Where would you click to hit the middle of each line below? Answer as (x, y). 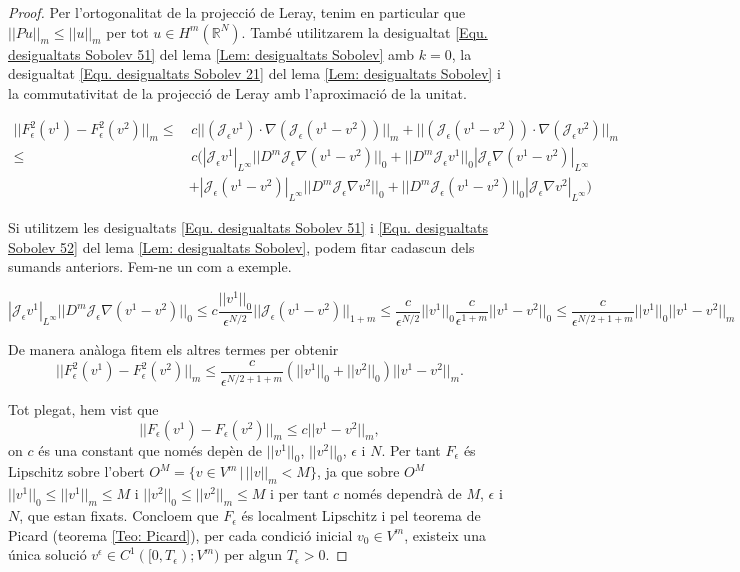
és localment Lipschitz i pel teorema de (361, 515)
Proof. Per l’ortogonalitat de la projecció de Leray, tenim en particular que (237, 12)
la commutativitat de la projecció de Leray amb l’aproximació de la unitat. (237, 92)
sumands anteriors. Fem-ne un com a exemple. (150, 266)
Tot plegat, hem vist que (83, 409)
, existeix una (445, 534)
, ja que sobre (358, 471)
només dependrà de (402, 493)
